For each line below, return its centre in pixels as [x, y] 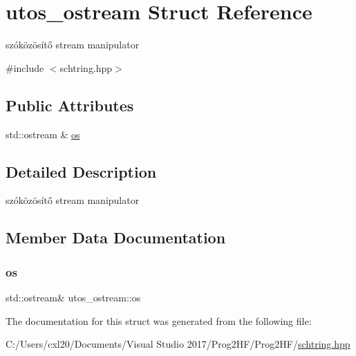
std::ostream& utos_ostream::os [73, 297]
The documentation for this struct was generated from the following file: [159, 320]
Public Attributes [70, 105]
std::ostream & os [43, 134]
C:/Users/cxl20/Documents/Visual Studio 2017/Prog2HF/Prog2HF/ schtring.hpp [178, 344]
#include [25, 67]
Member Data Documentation [116, 237]
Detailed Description [81, 171]
